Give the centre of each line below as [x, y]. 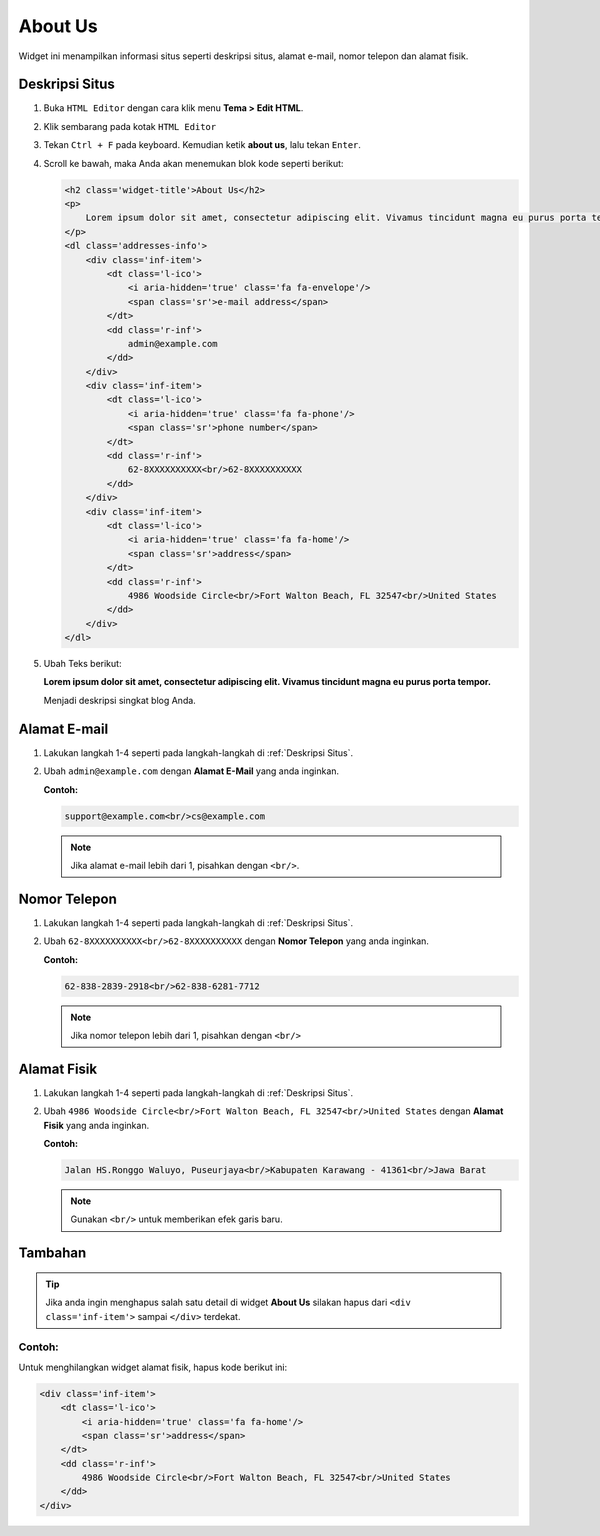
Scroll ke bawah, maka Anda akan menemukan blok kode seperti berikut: [193, 163]
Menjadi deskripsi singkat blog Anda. [120, 700]
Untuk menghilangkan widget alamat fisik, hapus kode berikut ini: [153, 1367]
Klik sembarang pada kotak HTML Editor [130, 126]
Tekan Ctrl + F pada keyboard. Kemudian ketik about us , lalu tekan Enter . [202, 145]
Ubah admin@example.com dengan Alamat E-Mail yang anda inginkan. [191, 771]
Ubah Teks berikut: [82, 664]
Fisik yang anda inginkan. [96, 1125]
